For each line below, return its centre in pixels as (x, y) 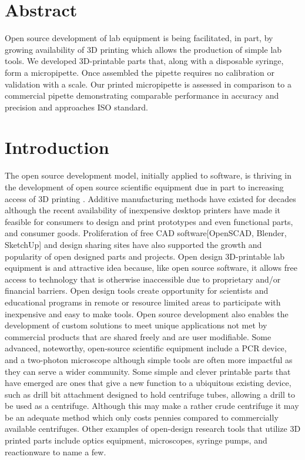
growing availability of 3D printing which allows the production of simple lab (143, 49)
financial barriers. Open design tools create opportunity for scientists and (137, 291)
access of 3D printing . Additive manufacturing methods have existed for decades (150, 198)
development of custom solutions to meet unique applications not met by (136, 325)
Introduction (57, 147)
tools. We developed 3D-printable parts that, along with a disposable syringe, (144, 61)
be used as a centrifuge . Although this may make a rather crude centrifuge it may (152, 406)
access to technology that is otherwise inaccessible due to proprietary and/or (143, 279)
